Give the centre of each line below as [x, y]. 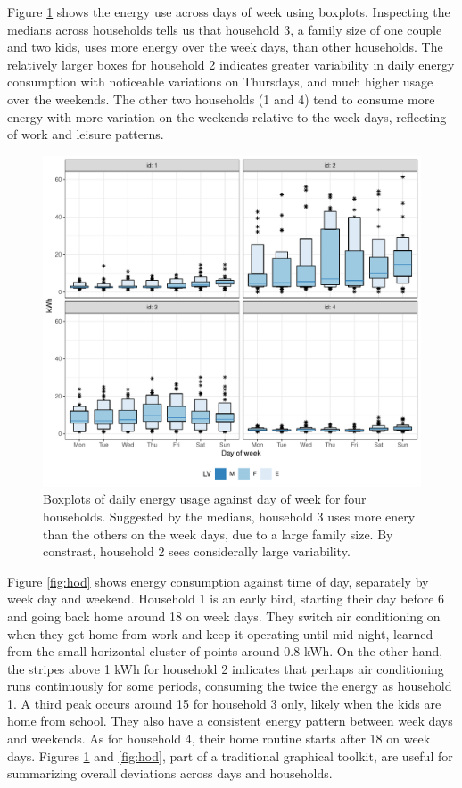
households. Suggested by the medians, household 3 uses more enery [229, 516]
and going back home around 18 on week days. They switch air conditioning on [224, 616]
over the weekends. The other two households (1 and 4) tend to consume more [221, 98]
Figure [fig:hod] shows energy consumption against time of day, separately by [218, 581]
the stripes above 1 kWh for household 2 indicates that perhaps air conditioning [226, 668]
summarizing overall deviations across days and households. [170, 773]
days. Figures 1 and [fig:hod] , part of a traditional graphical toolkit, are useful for [230, 755]
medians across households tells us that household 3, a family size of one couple [225, 29]
